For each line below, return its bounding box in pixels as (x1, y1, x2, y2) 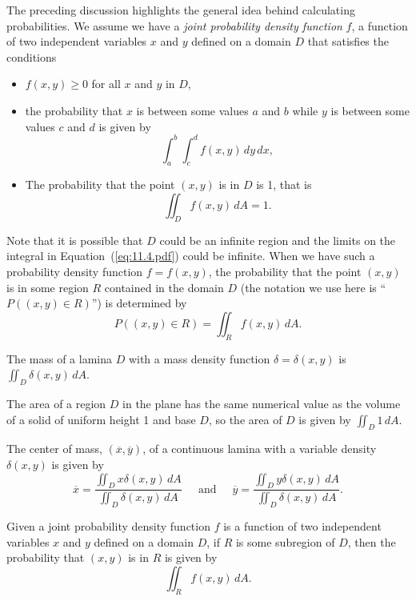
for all (91, 75, 121, 92)
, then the (347, 533, 396, 550)
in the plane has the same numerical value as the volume (122, 395, 401, 411)
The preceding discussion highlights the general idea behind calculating (6, 2, 355, 18)
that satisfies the (307, 33, 389, 50)
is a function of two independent (223, 518, 382, 535)
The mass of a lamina (6, 350, 112, 367)
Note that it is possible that (6, 231, 143, 248)
